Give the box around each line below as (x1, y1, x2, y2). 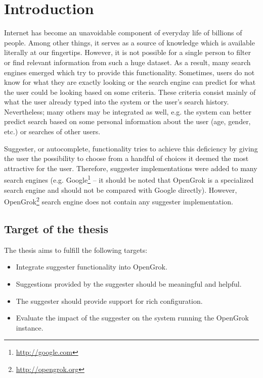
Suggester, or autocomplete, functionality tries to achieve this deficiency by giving (4, 143, 258, 153)
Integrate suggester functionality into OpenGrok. (16, 261, 167, 272)
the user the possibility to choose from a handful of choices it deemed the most (4, 153, 249, 164)
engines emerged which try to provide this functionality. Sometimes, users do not (4, 67, 255, 77)
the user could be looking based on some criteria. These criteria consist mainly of (4, 86, 256, 97)
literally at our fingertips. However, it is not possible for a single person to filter (4, 47, 251, 58)
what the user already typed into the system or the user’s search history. (4, 96, 229, 107)
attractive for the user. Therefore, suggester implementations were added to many (4, 163, 257, 173)
